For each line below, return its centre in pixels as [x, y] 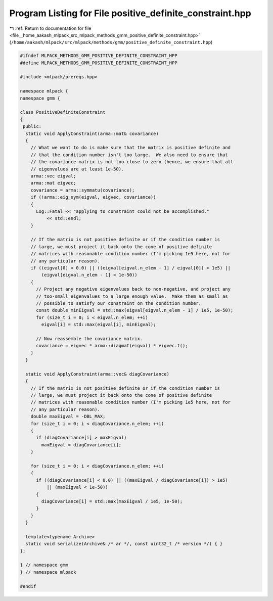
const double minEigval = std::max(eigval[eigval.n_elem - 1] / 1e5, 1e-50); [135, 310]
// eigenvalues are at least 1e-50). [77, 169]
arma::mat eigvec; [53, 183]
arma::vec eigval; [53, 176]
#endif [28, 586]
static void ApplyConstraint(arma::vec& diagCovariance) [97, 374]
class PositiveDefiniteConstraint [63, 112]
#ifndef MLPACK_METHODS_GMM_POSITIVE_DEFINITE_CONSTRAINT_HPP [99, 56]
